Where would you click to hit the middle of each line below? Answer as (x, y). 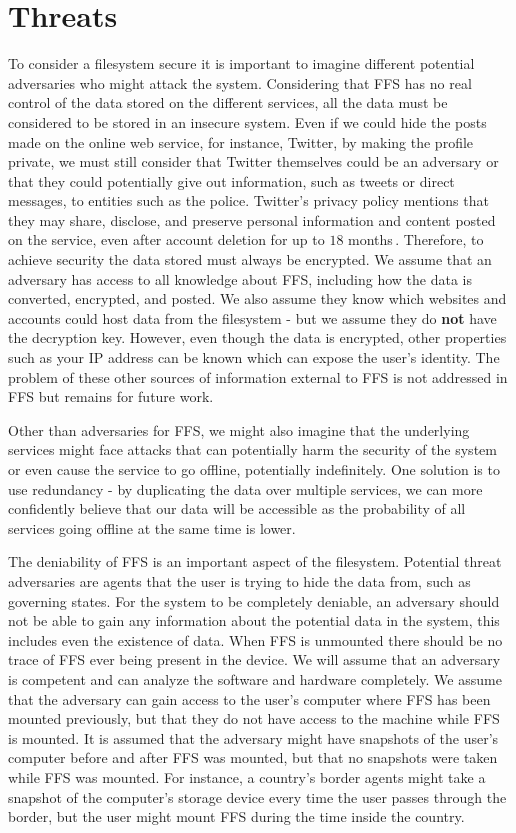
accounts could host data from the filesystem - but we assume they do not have (252, 317)
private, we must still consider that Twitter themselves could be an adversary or (253, 161)
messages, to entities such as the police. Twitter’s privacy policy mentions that (248, 200)
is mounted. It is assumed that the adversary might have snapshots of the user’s (253, 737)
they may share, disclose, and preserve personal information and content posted (252, 219)
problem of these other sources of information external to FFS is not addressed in (258, 376)
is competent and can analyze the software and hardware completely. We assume (255, 678)
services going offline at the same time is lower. (152, 527)
